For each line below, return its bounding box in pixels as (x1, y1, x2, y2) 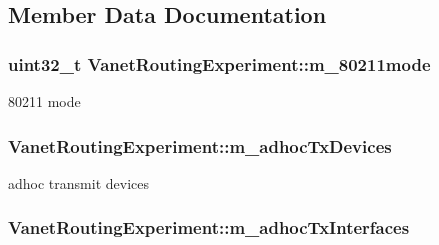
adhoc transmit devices (8, 172, 149, 193)
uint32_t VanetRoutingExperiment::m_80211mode (8, 51, 431, 76)
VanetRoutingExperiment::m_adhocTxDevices (8, 133, 392, 158)
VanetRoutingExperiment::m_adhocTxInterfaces (8, 215, 410, 240)
